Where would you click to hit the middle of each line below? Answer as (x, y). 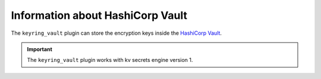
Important (40, 49)
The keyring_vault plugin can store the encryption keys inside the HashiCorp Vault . (117, 33)
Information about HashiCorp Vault (99, 15)
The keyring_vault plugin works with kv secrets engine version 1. (110, 60)
